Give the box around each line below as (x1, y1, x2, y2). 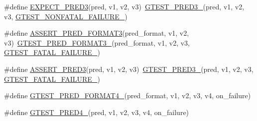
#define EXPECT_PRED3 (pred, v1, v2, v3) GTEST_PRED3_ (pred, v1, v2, (4, 1, 245, 11)
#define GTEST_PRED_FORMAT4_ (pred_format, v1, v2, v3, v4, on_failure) (4, 90, 251, 101)
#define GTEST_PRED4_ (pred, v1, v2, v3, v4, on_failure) (4, 107, 189, 117)
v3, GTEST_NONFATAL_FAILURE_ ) (4, 11, 128, 21)
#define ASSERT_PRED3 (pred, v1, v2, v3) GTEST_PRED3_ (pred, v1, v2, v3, (4, 63, 254, 74)
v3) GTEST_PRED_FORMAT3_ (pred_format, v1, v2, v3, (4, 37, 190, 48)
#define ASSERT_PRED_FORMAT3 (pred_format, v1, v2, (4, 28, 189, 38)
